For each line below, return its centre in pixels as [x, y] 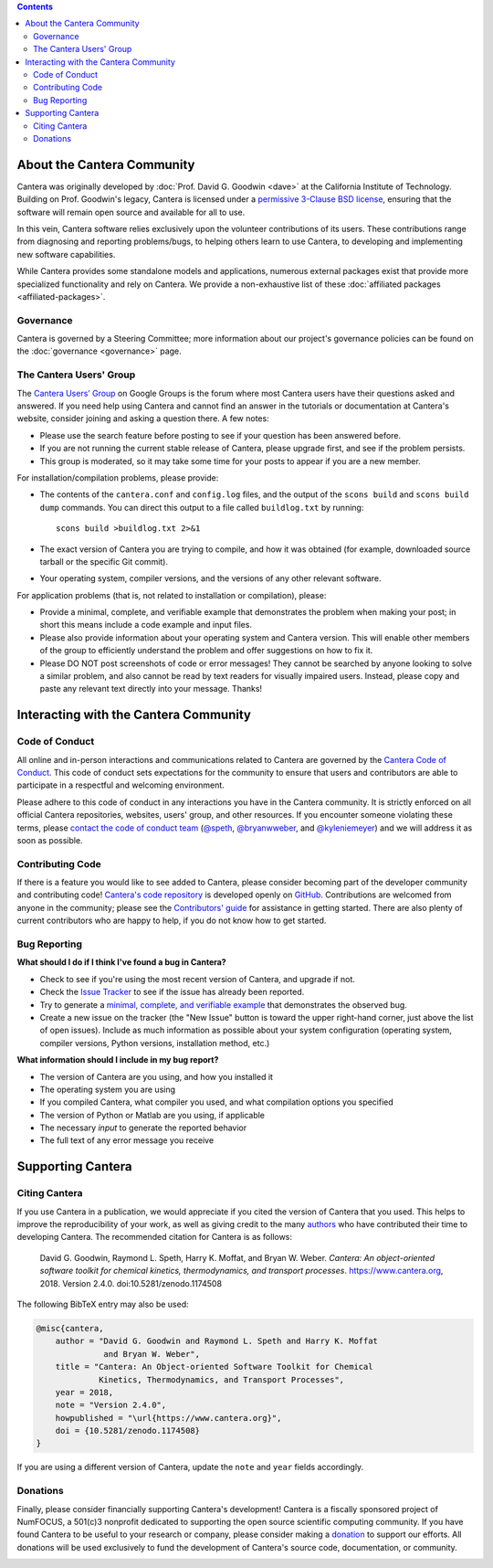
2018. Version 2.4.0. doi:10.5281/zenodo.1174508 [131, 1283]
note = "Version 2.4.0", [111, 1405]
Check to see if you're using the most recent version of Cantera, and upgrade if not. [198, 979]
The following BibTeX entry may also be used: [103, 1304]
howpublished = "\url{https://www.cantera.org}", [168, 1418]
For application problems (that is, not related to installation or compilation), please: [172, 595]
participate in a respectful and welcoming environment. [121, 785]
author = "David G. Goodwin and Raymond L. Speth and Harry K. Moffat [217, 1341]
